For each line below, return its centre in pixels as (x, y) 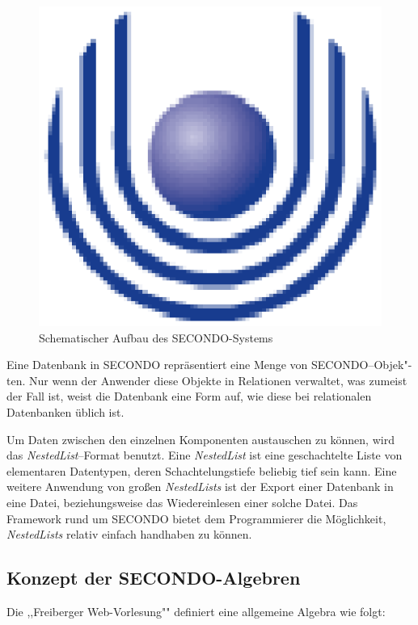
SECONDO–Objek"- (362, 365)
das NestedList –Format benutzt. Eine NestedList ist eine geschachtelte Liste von (205, 455)
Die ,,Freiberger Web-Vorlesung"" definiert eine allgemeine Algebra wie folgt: (196, 611)
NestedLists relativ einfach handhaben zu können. (129, 534)
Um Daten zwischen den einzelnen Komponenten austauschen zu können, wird (201, 439)
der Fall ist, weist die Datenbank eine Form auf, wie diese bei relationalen (189, 396)
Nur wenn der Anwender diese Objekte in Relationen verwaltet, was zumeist (218, 380)
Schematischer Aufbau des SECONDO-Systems (156, 337)
